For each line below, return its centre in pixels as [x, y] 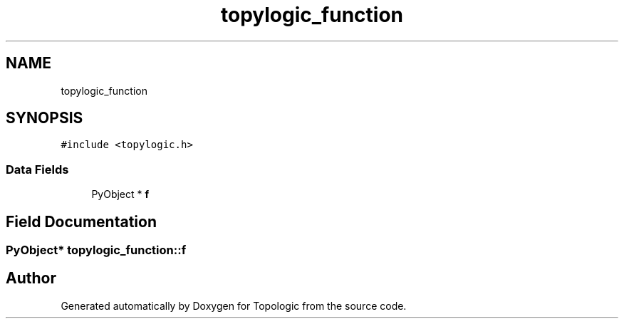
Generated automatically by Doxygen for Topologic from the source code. [234, 305]
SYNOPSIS [45, 118]
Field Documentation [81, 221]
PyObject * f [120, 194]
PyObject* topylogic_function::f [96, 250]
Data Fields [37, 169]
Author [31, 278]
